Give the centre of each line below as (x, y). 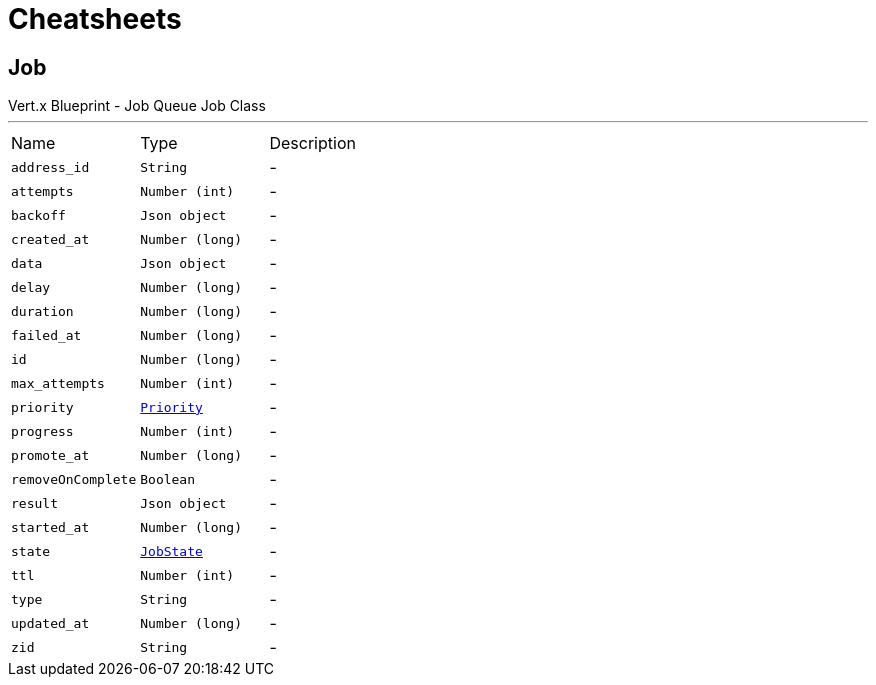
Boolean (168, 479)
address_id (50, 167)
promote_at (50, 455)
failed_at (46, 335)
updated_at (50, 623)
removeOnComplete (74, 479)
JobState (171, 551)
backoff (38, 215)
